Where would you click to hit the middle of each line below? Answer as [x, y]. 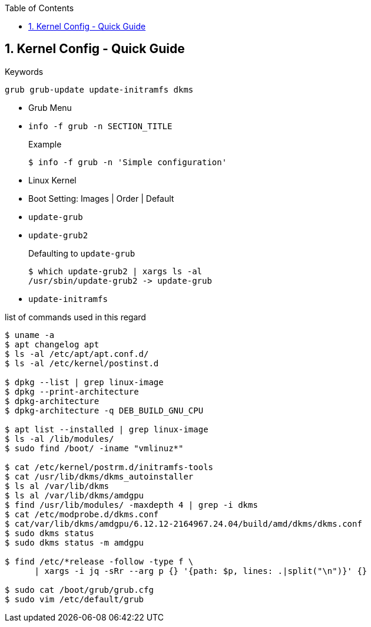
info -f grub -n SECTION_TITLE [100, 126]
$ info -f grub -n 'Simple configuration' [128, 162]
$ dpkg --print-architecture [72, 391]
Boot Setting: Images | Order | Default [101, 198]
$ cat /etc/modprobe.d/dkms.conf [82, 514]
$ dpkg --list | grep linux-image [84, 382]
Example [45, 144]
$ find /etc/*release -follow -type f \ [99, 561]
